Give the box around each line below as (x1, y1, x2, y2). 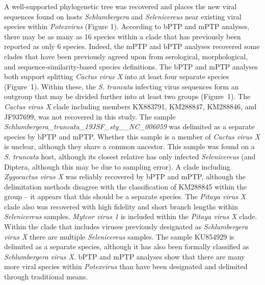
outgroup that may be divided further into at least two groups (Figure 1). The (4, 91, 251, 102)
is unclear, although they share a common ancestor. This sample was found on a (4, 141, 255, 152)
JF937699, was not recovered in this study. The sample (4, 111, 176, 122)
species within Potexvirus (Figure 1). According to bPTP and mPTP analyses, (4, 21, 250, 32)
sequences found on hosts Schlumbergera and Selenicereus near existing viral (4, 11, 242, 21)
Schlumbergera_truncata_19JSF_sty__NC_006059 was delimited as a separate (4, 121, 255, 132)
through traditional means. (4, 271, 88, 282)
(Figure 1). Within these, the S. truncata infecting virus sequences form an (4, 81, 239, 91)
